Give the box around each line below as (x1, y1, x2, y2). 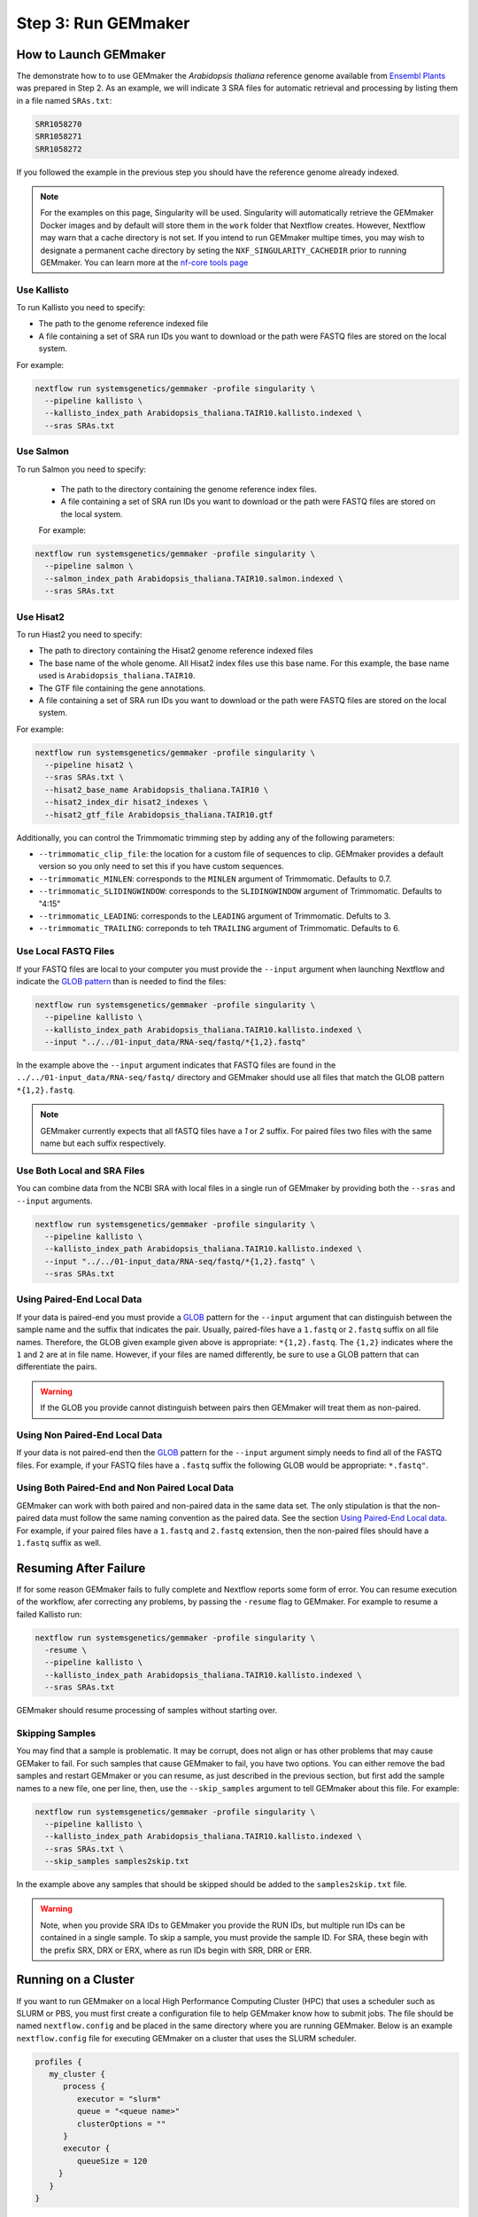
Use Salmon (16, 445, 70, 458)
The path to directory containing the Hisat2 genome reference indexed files (38, 646, 314, 656)
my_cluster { (49, 2069, 106, 2080)
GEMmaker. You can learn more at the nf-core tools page (40, 257, 249, 268)
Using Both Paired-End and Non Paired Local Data (16, 1482, 235, 1494)
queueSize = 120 (76, 2156, 148, 2166)
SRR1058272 (35, 144, 82, 154)
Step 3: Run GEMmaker (16, 13, 190, 33)
